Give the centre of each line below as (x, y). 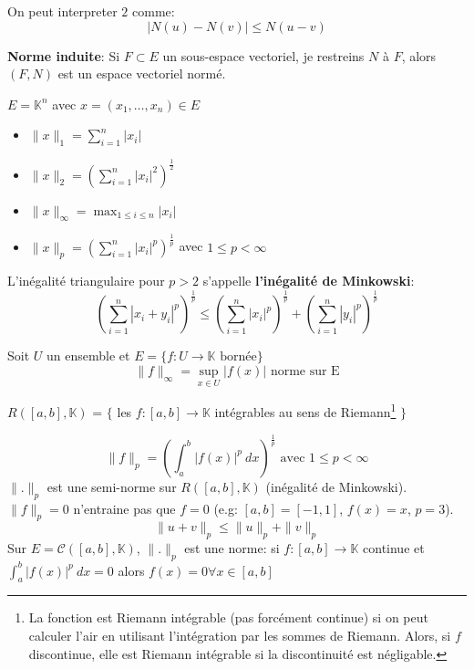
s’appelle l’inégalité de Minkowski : (309, 281)
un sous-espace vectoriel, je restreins (263, 55)
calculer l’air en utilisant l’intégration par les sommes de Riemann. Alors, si (240, 635)
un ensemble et (88, 355)
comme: (154, 11)
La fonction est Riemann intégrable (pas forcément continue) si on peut (228, 617)
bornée (238, 357)
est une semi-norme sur (112, 486)
